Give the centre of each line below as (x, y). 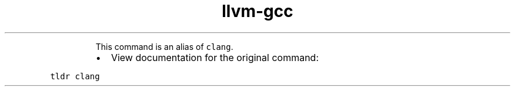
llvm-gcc (257, 11)
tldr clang (75, 76)
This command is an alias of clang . (164, 46)
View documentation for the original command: (215, 57)
